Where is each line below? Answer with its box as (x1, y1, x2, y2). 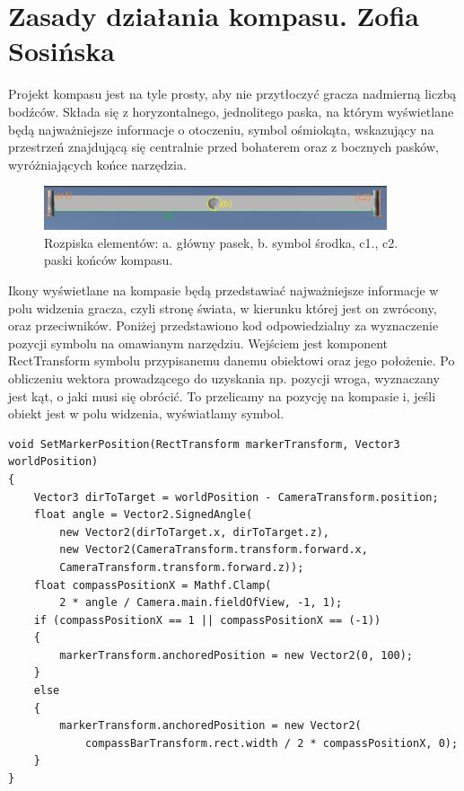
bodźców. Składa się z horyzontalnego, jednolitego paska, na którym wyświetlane (8, 101, 454, 120)
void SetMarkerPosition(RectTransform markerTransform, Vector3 (8, 437, 400, 451)
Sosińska (8, 32, 115, 69)
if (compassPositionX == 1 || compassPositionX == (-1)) (33, 613, 381, 627)
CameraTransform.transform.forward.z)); (59, 560, 304, 574)
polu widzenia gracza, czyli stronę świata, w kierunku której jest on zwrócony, (8, 298, 437, 317)
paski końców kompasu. (44, 250, 173, 269)
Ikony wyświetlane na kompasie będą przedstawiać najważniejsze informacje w (8, 281, 439, 299)
